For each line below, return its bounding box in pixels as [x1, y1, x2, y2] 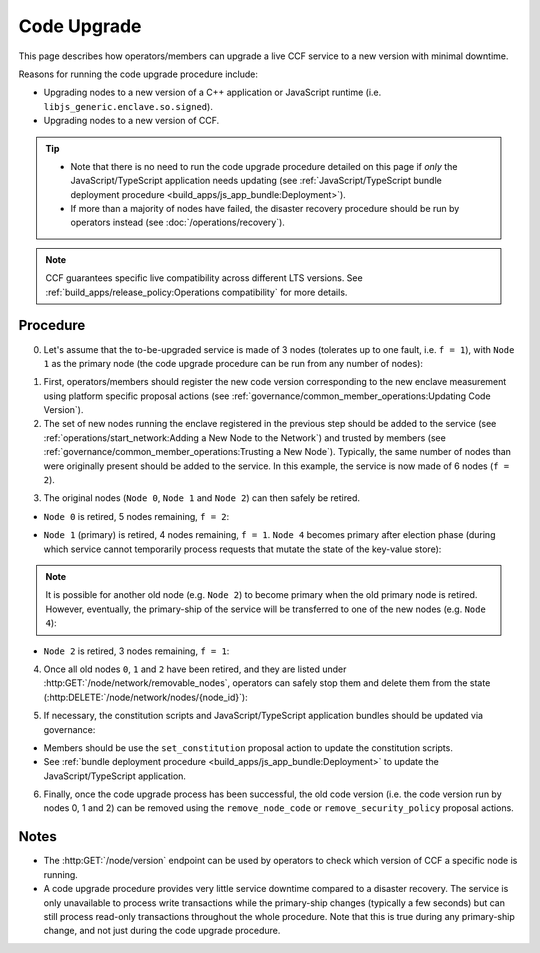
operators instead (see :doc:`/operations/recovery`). [70, 216, 285, 229]
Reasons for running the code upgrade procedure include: [18, 68, 259, 80]
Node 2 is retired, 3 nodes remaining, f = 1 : [43, 645, 230, 657]
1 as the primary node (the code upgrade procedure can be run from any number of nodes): [43, 357, 424, 369]
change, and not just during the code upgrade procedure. [43, 925, 281, 937]
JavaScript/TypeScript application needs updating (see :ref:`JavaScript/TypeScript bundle [70, 175, 442, 187]
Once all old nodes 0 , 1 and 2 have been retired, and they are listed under [43, 663, 347, 675]
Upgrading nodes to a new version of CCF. [43, 115, 220, 127]
